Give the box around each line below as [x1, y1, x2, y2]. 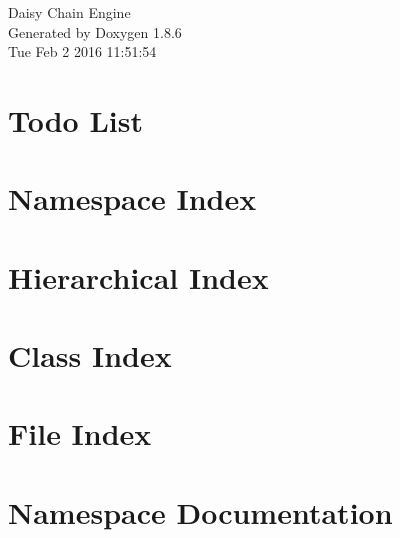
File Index [8, 413, 152, 454]
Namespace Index [8, 178, 257, 219]
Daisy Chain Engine [8, 2, 131, 22]
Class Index [8, 335, 172, 376]
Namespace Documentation [8, 491, 393, 532]
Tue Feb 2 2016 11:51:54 [8, 41, 157, 62]
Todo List [8, 99, 143, 140]
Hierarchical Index [8, 256, 269, 297]
